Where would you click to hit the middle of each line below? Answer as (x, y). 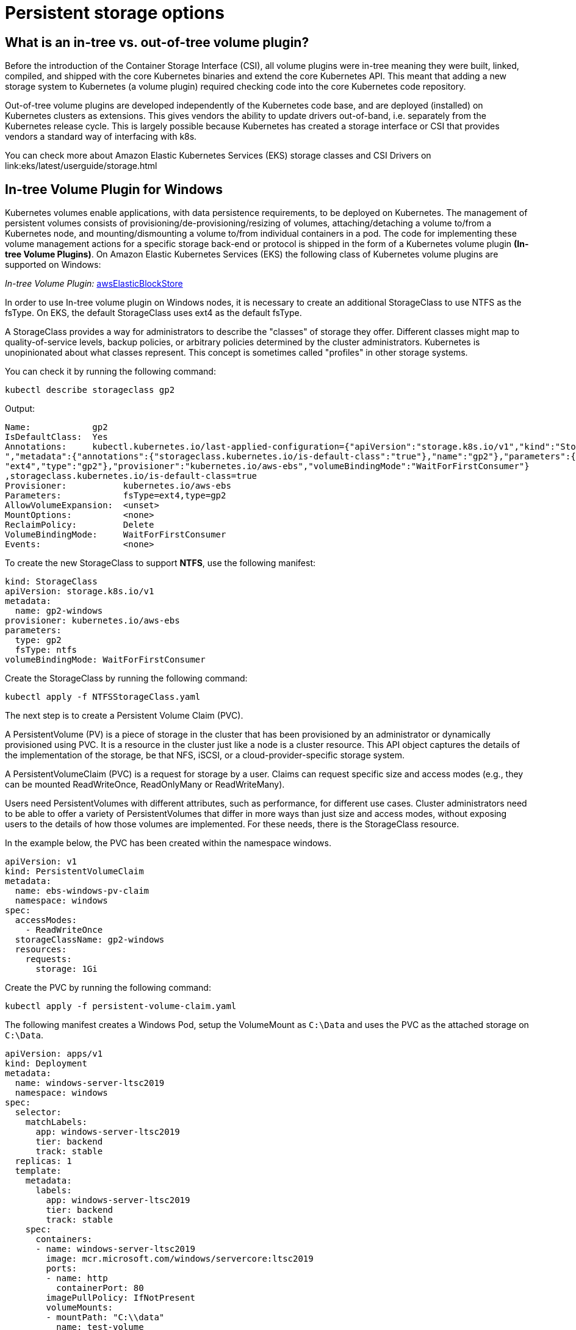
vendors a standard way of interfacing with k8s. (101, 137)
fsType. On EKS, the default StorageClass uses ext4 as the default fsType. (153, 313)
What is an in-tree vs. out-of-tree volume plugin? (157, 42)
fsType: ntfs (46, 650)
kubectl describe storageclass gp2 (90, 390)
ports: (62, 1269)
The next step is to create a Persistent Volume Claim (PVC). (124, 716)
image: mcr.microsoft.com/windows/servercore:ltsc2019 (180, 1259)
